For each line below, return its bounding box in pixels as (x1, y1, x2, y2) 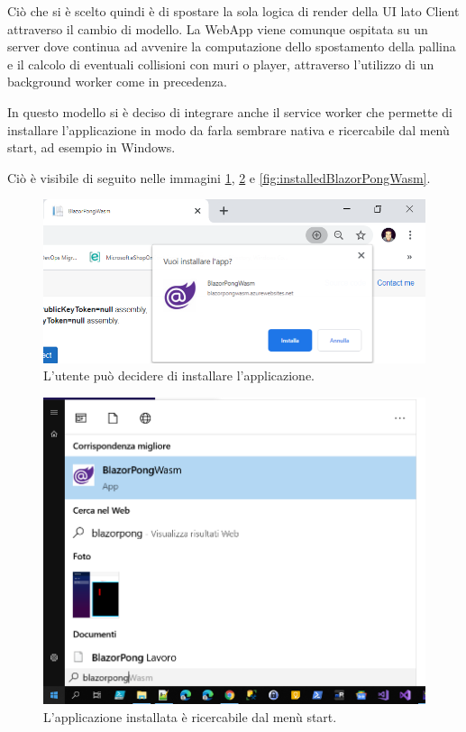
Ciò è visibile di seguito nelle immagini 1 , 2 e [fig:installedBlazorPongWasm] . (7, 168, 431, 187)
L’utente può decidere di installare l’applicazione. (43, 366, 315, 385)
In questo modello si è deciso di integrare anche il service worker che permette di (7, 102, 452, 121)
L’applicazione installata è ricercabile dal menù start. (43, 707, 337, 726)
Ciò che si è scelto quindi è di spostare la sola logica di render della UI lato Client (7, 2, 460, 20)
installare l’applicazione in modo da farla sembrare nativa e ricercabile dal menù (7, 120, 450, 139)
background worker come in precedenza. (7, 72, 227, 91)
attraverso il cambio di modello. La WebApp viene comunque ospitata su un (7, 19, 428, 38)
